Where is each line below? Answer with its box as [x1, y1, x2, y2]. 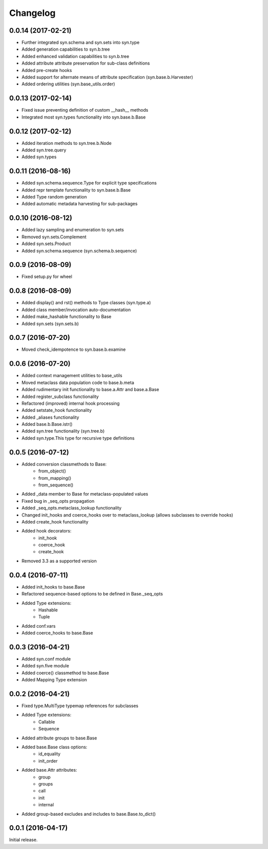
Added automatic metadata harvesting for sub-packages [21, 201, 138, 207]
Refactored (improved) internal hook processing [21, 400, 120, 406]
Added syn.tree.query [21, 147, 67, 153]
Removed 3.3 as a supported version [21, 558, 97, 564]
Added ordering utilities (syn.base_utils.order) [21, 81, 115, 87]
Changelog [9, 7, 56, 18]
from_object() [38, 468, 67, 474]
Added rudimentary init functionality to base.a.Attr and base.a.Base [21, 387, 159, 392]
